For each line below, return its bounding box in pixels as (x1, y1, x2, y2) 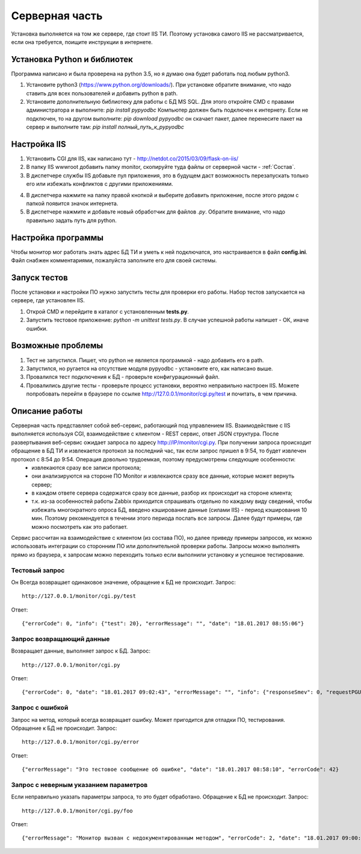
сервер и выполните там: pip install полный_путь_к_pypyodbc (26, 124, 185, 131)
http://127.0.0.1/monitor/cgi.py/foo (22, 807, 134, 814)
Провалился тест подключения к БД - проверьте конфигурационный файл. (26, 373, 220, 381)
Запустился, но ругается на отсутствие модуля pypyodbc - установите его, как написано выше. (26, 365, 273, 372)
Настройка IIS (11, 139, 66, 149)
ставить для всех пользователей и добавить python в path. (26, 89, 178, 96)
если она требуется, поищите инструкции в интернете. (11, 38, 153, 45)
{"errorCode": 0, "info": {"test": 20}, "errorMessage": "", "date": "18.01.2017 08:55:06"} (22, 620, 304, 627)
